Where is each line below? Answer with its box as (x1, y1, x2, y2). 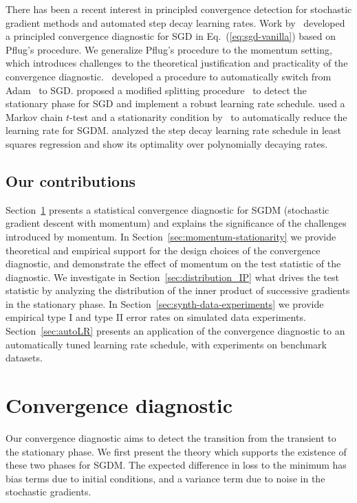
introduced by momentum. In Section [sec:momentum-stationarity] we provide (6, 229, 336, 243)
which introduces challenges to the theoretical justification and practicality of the (6, 56, 348, 70)
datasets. (6, 350, 43, 365)
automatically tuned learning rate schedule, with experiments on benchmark (6, 337, 327, 351)
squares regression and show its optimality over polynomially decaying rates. (6, 136, 328, 150)
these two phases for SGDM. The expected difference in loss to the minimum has (6, 458, 347, 472)
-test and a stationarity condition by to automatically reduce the (69, 109, 347, 124)
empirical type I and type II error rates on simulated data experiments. (6, 310, 306, 324)
